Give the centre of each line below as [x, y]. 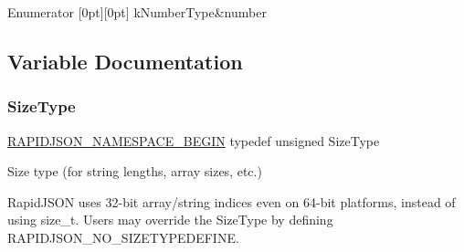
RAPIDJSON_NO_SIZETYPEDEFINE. [123, 237]
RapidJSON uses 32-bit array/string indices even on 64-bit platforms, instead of [232, 201]
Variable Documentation [125, 61]
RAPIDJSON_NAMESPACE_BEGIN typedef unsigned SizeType [194, 140]
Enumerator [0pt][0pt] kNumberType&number [137, 12]
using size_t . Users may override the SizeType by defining [170, 220]
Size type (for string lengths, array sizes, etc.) [135, 171]
